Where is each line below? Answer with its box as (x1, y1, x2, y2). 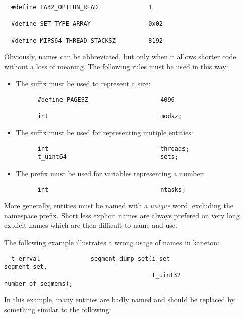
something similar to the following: (4, 304, 111, 314)
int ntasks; (37, 186, 186, 193)
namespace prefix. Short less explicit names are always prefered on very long (4, 210, 240, 220)
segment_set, (4, 263, 47, 271)
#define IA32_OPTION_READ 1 (11, 4, 152, 11)
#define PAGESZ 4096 (37, 96, 175, 104)
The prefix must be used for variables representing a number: (16, 168, 205, 178)
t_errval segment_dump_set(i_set (11, 255, 170, 262)
